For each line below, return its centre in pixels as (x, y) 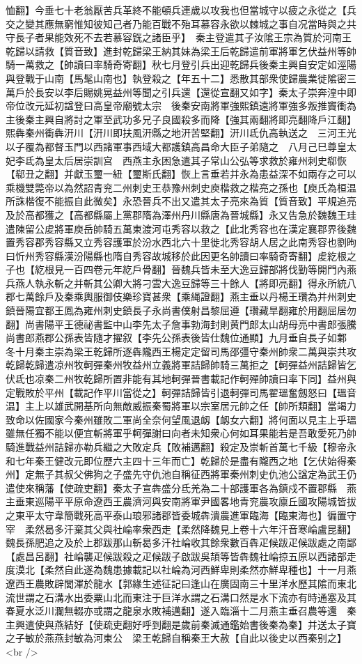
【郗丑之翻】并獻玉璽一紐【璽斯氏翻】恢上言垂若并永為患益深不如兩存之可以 (181, 174)
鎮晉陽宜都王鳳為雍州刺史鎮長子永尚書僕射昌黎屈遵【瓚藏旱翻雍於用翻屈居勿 (181, 310)
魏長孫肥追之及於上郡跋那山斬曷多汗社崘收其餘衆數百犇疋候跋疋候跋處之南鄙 (181, 542)
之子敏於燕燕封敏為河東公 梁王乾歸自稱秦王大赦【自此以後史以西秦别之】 (176, 638)
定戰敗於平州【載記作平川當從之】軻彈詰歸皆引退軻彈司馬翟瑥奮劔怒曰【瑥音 (181, 392)
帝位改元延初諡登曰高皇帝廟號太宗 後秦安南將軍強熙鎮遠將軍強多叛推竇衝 (176, 106)
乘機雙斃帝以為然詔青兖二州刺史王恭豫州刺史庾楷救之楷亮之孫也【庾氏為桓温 (181, 187)
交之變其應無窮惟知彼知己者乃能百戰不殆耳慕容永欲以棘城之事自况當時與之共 (181, 23)
